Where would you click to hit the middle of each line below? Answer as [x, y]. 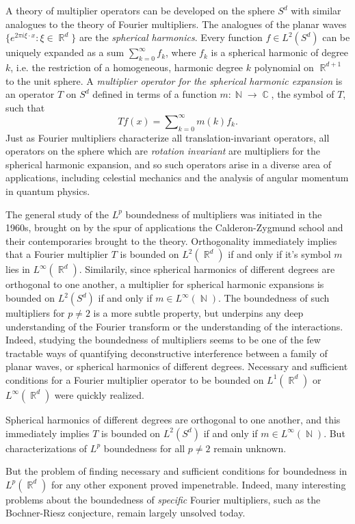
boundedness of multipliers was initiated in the [224, 214]
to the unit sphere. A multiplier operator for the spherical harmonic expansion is [174, 80]
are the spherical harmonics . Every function [171, 37]
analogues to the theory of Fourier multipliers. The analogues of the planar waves [176, 24]
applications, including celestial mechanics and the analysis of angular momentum [177, 178]
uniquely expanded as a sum [65, 52]
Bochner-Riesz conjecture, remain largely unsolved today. [126, 513]
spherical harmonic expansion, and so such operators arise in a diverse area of [169, 164]
